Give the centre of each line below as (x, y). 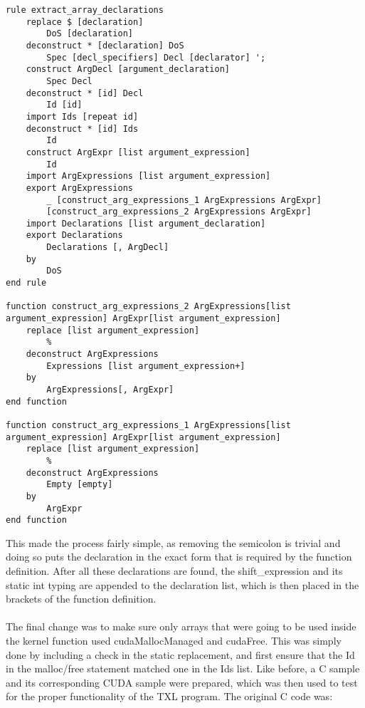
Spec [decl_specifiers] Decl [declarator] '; (156, 57)
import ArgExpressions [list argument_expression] (148, 176)
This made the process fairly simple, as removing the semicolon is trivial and (173, 542)
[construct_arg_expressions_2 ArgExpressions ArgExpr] (179, 212)
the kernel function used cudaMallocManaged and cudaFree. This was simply (174, 641)
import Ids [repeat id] (82, 116)
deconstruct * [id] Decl (85, 93)
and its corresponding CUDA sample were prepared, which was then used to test (182, 682)
